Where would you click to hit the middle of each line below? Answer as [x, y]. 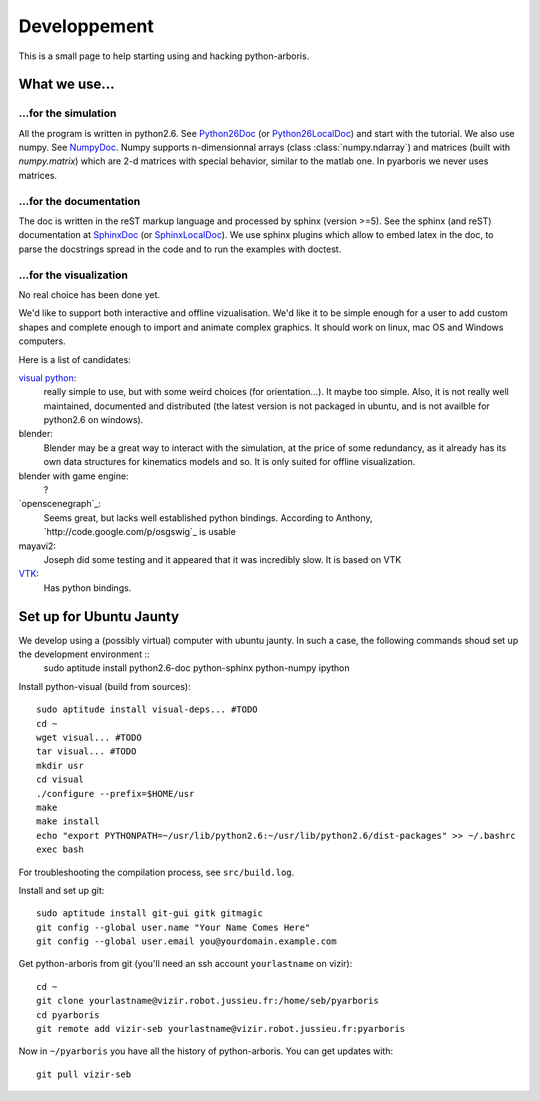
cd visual [60, 779]
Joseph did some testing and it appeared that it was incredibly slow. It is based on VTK [222, 559]
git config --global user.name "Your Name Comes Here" [173, 927]
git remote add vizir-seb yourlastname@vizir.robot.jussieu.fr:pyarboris [221, 1029]
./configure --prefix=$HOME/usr [115, 793]
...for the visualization [73, 275]
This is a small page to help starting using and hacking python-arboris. [164, 56]
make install [68, 821]
